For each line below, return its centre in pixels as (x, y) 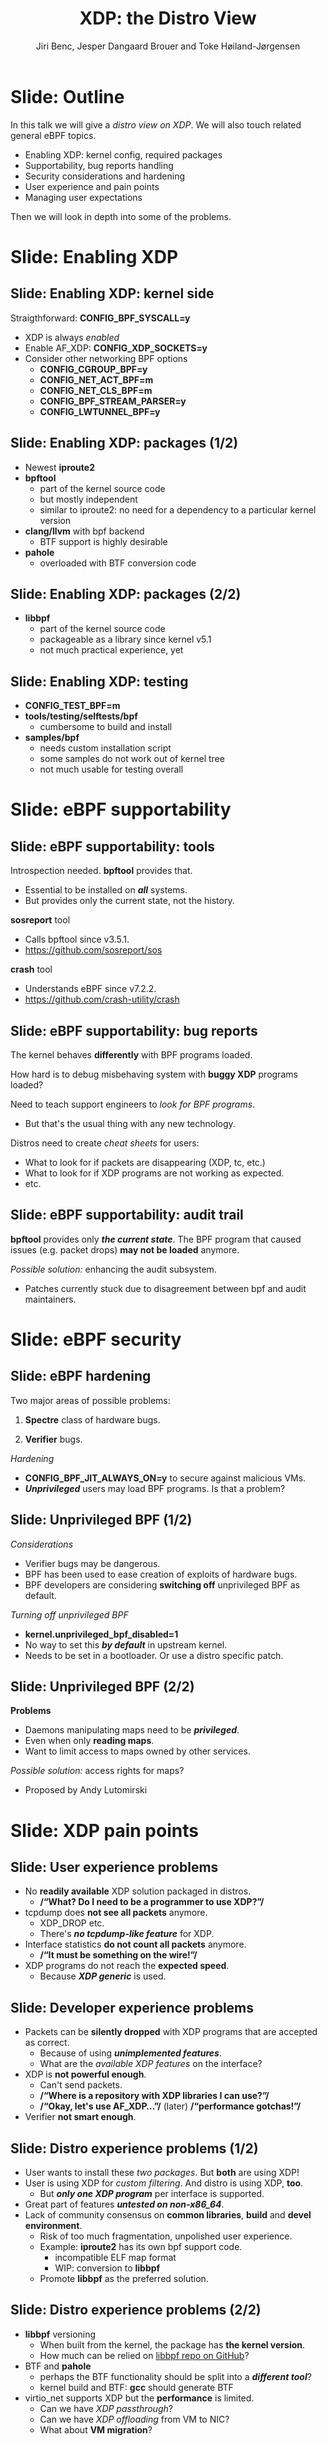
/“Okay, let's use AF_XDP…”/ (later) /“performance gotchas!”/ (170, 2106)
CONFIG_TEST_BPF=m (72, 706)
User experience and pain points (92, 186)
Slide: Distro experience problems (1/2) (134, 2148)
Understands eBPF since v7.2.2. (90, 989)
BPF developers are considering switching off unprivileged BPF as (162, 1584)
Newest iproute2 (59, 467)
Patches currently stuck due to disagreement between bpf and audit (165, 1288)
